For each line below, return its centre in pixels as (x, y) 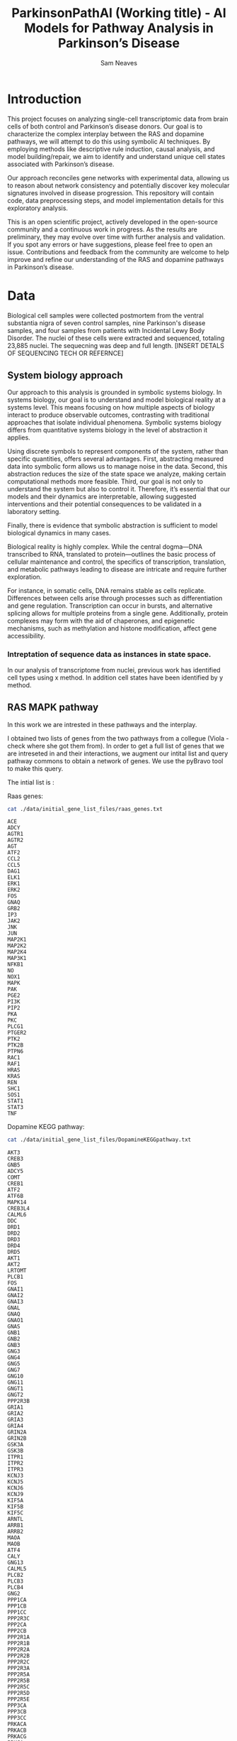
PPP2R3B (19, 1401)
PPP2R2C (19, 1662)
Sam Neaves (119, 62)
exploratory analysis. (38, 208)
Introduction (45, 99)
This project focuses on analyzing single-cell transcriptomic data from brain (118, 119)
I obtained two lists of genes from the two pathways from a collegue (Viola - (118, 738)
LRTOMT (17, 1271)
